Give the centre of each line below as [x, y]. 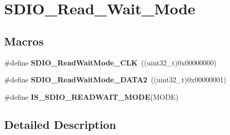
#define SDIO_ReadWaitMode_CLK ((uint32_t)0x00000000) [110, 62]
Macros [24, 41]
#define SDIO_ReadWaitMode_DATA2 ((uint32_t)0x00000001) [115, 80]
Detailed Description [60, 124]
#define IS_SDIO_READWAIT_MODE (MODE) [91, 96]
